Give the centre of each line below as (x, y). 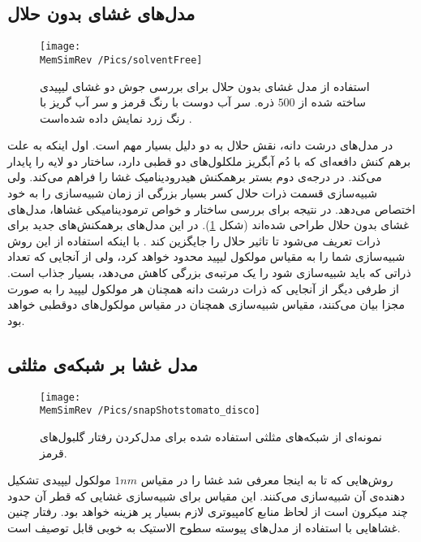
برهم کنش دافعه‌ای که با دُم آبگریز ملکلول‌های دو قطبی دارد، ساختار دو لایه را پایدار (209, 160)
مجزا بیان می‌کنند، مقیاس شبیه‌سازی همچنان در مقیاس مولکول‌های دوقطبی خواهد (206, 304)
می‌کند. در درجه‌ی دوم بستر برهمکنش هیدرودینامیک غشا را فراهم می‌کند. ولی (195, 177)
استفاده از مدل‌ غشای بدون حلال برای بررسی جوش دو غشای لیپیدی (205, 86)
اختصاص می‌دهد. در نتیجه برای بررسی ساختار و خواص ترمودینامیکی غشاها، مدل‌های (211, 208)
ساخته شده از (333, 102)
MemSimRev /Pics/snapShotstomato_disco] (150, 411)
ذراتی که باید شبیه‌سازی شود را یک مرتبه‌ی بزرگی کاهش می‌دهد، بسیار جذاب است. (209, 273)
